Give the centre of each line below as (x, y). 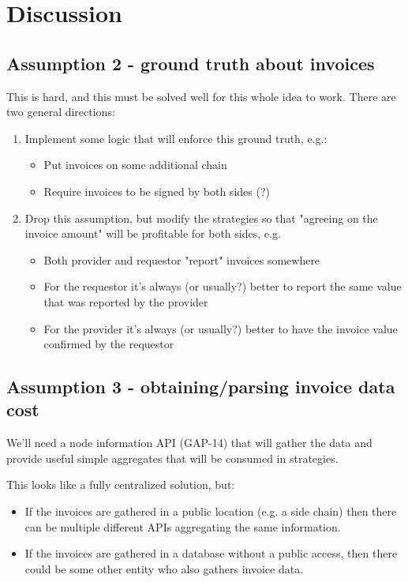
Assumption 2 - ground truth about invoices (191, 63)
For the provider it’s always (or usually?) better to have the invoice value (221, 328)
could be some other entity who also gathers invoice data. (164, 568)
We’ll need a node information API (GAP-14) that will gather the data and (189, 443)
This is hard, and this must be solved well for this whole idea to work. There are (201, 96)
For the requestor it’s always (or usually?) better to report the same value (223, 286)
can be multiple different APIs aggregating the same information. (183, 526)
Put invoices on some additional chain (135, 165)
